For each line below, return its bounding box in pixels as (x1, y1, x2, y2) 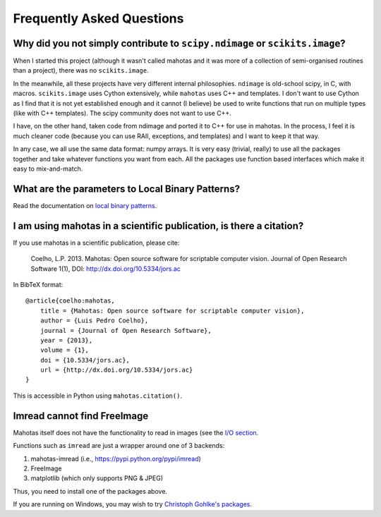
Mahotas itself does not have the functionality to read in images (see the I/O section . (13, 428, 259, 437)
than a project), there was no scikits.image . (13, 66, 149, 75)
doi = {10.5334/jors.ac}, (40, 356, 131, 364)
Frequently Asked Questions (13, 11, 184, 26)
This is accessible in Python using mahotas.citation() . (13, 391, 183, 400)
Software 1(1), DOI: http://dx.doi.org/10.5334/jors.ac (30, 264, 181, 273)
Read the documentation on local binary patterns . (13, 201, 157, 209)
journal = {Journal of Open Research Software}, (40, 327, 212, 334)
